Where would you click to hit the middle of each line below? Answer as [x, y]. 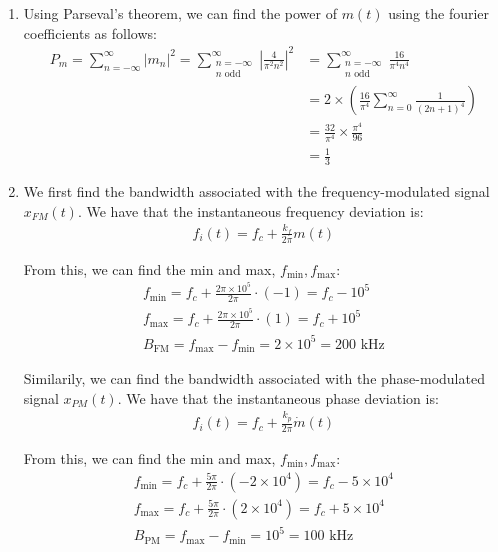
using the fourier [439, 13]
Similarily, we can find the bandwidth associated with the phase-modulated [254, 378]
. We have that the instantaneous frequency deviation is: [250, 210]
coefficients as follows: [90, 32]
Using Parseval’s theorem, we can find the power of [180, 13]
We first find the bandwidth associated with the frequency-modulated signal [256, 190]
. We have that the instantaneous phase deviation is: [278, 397]
